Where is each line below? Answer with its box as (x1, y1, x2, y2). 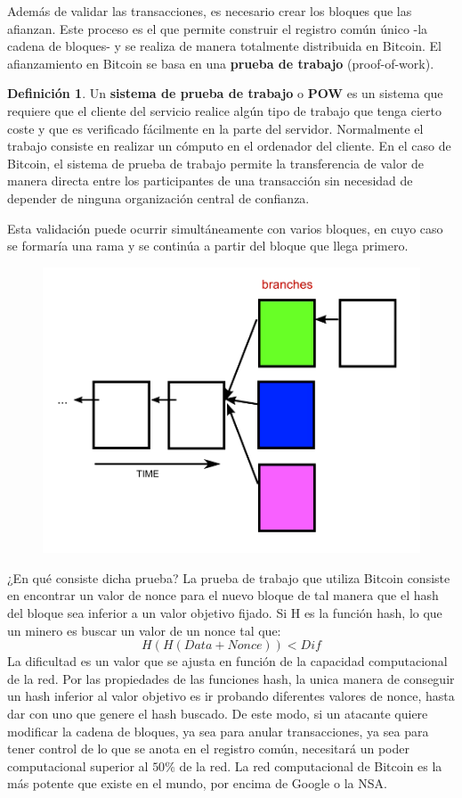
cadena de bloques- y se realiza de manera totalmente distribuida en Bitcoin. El (7, 37, 442, 55)
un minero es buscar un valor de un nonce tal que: (7, 621, 281, 639)
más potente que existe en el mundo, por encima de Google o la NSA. (7, 774, 387, 793)
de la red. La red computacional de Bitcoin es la (179, 756, 442, 775)
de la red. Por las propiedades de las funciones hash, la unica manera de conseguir (7, 669, 455, 687)
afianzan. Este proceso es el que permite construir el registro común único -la (7, 19, 428, 37)
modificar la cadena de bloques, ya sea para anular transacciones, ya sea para (7, 721, 429, 740)
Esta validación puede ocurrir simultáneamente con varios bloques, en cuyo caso (7, 218, 443, 237)
